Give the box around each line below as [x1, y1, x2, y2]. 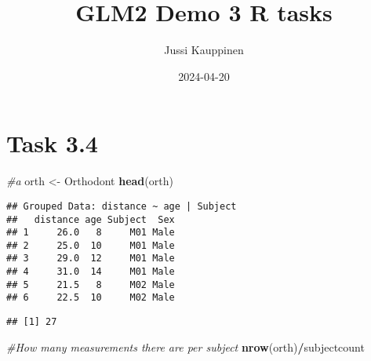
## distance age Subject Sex [6, 213, 175, 225]
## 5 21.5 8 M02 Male [6, 279, 175, 290]
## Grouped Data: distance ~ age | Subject [6, 200, 237, 212]
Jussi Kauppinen [164, 42, 244, 58]
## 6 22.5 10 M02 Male [6, 292, 175, 304]
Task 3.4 [6, 127, 98, 159]
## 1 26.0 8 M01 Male [6, 227, 175, 239]
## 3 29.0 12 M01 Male [6, 253, 175, 264]
